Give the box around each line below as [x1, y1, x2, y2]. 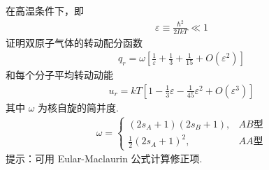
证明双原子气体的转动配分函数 [6, 35, 143, 49]
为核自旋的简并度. [38, 100, 119, 114]
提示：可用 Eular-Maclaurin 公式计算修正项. [6, 151, 203, 166]
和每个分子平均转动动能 [6, 68, 113, 82]
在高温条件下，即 [6, 3, 84, 17]
